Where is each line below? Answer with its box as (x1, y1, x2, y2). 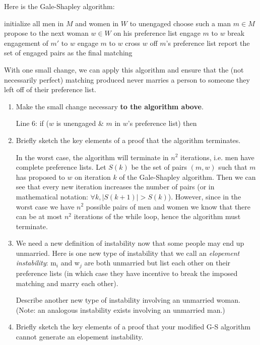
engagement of (4, 37, 48, 48)
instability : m (16, 257, 56, 268)
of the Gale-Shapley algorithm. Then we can (119, 171, 256, 182)
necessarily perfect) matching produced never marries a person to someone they (4, 74, 250, 85)
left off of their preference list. (4, 84, 96, 95)
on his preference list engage (113, 28, 201, 38)
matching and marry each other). (16, 278, 118, 288)
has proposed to (16, 171, 65, 182)
